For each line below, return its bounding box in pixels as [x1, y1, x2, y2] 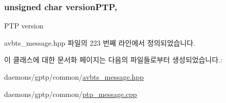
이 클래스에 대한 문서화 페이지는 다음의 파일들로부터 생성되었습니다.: [4, 54, 222, 65]
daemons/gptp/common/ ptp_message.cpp [4, 88, 137, 99]
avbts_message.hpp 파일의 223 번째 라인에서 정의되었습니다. [4, 37, 195, 48]
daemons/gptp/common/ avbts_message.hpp [4, 72, 144, 82]
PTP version [4, 20, 43, 31]
